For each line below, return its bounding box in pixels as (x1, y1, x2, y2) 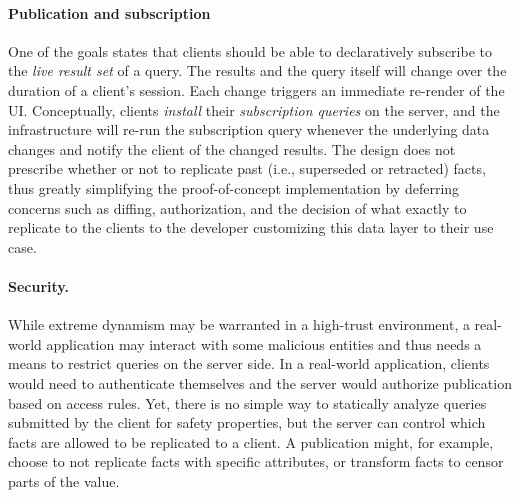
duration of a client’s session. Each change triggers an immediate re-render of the (8, 79, 505, 100)
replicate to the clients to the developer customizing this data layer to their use (8, 217, 494, 238)
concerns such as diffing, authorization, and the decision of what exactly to (8, 197, 467, 218)
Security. (8, 275, 69, 296)
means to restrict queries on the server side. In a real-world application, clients (8, 353, 490, 374)
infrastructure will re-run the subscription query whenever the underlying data (8, 119, 490, 140)
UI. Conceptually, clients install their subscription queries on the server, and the (8, 99, 500, 120)
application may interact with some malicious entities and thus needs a (46, 333, 482, 354)
